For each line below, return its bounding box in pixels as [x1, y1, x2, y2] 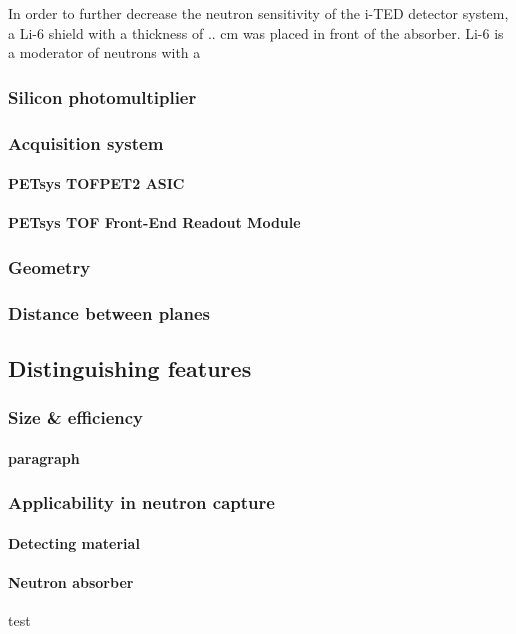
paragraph [8, 447, 80, 468]
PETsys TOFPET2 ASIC [8, 173, 185, 194]
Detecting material [8, 532, 140, 553]
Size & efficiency [8, 405, 144, 430]
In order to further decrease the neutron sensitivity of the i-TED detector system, [8, 3, 509, 23]
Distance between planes [8, 300, 210, 325]
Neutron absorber [8, 571, 134, 592]
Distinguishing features [8, 352, 252, 383]
